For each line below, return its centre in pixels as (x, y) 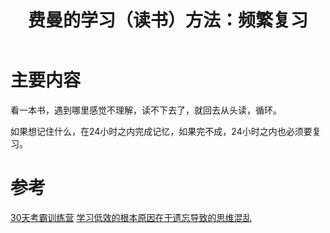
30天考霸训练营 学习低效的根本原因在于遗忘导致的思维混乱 (131, 217)
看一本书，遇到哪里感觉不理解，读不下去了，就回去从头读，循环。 (146, 110)
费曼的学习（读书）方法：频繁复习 (167, 20)
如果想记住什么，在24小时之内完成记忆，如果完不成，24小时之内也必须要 (161, 131)
